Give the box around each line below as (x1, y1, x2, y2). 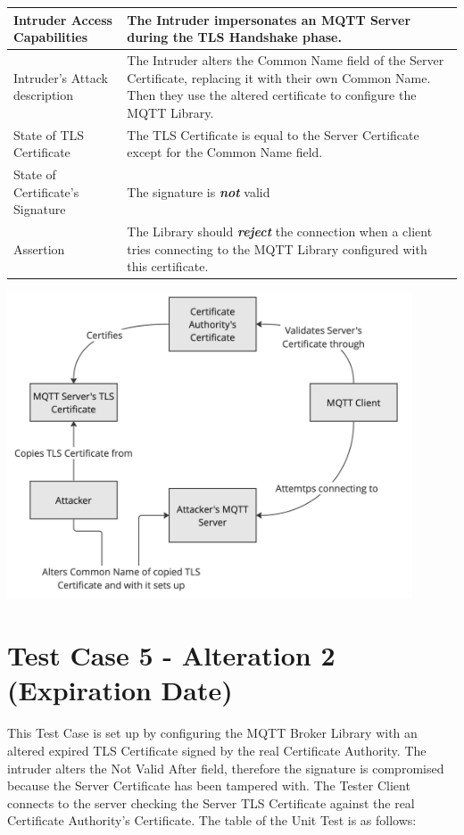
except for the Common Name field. (127, 143, 323, 161)
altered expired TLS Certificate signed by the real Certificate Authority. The (7, 740, 427, 759)
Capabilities (13, 28, 88, 46)
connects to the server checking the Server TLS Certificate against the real (7, 793, 415, 812)
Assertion (13, 239, 65, 258)
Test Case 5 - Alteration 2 (7, 637, 336, 674)
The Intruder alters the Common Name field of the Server (127, 50, 444, 69)
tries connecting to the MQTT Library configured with (127, 239, 427, 258)
